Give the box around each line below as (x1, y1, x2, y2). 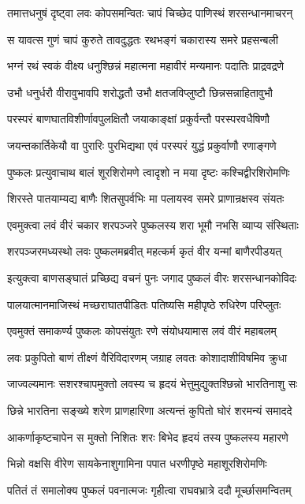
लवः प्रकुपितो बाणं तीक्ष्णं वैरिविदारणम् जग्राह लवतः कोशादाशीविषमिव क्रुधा (7, 349, 288, 365)
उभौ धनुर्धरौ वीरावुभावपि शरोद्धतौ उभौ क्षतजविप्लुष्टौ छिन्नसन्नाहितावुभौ (7, 84, 273, 100)
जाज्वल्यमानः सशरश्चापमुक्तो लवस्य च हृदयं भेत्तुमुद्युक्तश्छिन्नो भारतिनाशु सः (7, 375, 298, 392)
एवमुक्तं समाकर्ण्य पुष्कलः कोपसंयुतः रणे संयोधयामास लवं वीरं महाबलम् (7, 323, 277, 339)
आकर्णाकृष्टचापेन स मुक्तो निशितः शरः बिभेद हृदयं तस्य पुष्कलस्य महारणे (7, 428, 288, 445)
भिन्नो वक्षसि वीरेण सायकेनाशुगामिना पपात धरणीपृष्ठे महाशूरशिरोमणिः (7, 455, 267, 472)
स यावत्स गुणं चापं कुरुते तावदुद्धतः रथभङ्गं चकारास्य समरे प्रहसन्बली (7, 31, 278, 47)
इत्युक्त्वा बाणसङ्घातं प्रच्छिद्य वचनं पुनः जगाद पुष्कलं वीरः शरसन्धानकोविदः (7, 269, 297, 286)
